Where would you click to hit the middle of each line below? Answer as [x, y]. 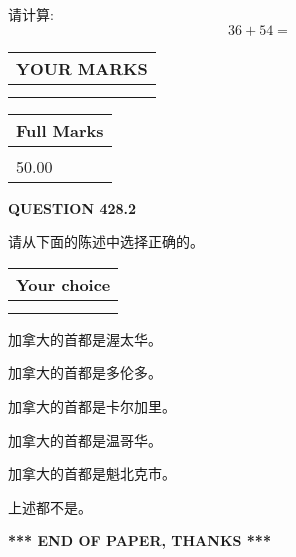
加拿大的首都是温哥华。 [85, 439]
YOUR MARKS [82, 68]
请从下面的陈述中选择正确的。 [106, 241]
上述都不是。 [50, 506]
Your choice [63, 284]
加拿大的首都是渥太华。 [85, 338]
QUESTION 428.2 [72, 207]
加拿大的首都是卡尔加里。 [92, 405]
